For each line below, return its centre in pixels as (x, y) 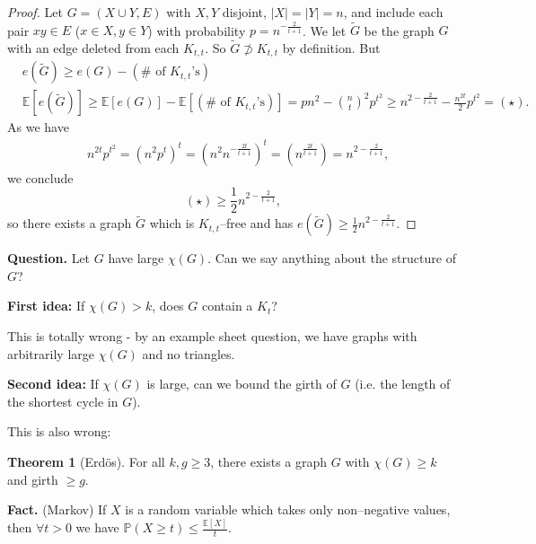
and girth (33, 479)
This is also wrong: (59, 431)
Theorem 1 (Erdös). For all (86, 461)
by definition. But (331, 47)
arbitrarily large (51, 353)
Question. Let (49, 258)
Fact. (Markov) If (57, 509)
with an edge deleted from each (93, 47)
